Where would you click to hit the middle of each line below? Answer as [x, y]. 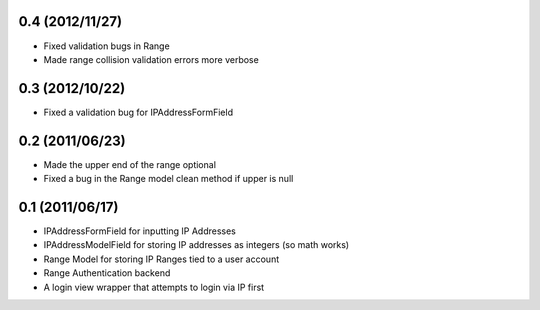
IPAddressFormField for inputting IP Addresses [140, 231]
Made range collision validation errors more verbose [151, 59]
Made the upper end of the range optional [130, 164]
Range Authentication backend [107, 273]
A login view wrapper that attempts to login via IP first [154, 287]
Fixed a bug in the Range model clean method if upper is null [168, 179]
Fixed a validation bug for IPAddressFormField [138, 112]
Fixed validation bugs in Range [106, 46]
